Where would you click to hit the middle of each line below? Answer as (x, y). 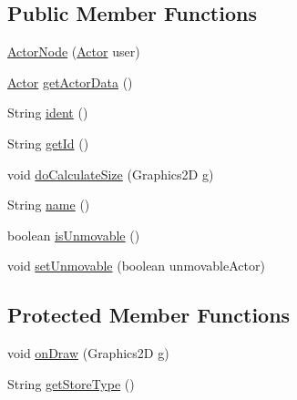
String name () (49, 205)
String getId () (48, 143)
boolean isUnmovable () (74, 235)
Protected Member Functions (149, 315)
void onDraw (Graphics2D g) (88, 353)
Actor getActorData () (70, 82)
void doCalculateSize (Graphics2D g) (111, 174)
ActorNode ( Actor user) (74, 51)
